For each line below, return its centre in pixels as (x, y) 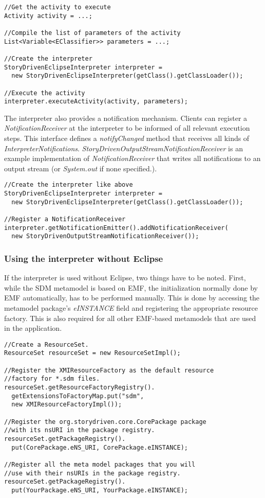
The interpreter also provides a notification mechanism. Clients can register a (126, 118)
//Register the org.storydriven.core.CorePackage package (105, 422)
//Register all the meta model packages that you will (100, 465)
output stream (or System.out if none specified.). (81, 168)
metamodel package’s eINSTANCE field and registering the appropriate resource (131, 308)
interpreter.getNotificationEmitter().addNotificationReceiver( (116, 228)
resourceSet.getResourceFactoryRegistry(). (80, 388)
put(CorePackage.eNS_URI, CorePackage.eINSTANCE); (100, 447)
